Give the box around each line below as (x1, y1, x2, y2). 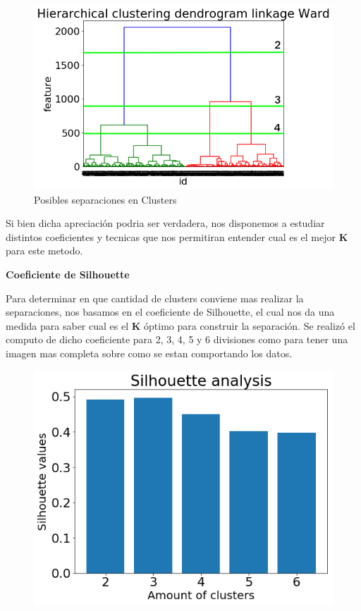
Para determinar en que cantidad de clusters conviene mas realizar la (6, 290, 304, 305)
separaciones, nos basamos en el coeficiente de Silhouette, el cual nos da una (6, 304, 335, 319)
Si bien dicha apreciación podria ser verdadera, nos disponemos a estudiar (6, 216, 325, 230)
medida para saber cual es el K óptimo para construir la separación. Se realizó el (6, 318, 355, 333)
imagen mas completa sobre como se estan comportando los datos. (6, 345, 293, 360)
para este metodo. (6, 243, 83, 258)
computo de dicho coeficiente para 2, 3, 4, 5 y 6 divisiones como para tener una (6, 332, 348, 347)
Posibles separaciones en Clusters (34, 192, 177, 206)
